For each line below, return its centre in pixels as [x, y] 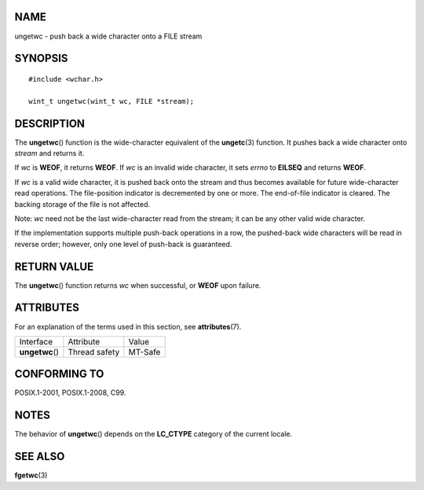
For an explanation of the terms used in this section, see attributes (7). [128, 326]
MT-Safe [144, 352]
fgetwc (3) [31, 475]
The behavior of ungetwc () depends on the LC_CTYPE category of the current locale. [154, 434]
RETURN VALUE [54, 266]
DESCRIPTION [50, 123]
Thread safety [94, 352]
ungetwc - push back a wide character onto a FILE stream [108, 36]
